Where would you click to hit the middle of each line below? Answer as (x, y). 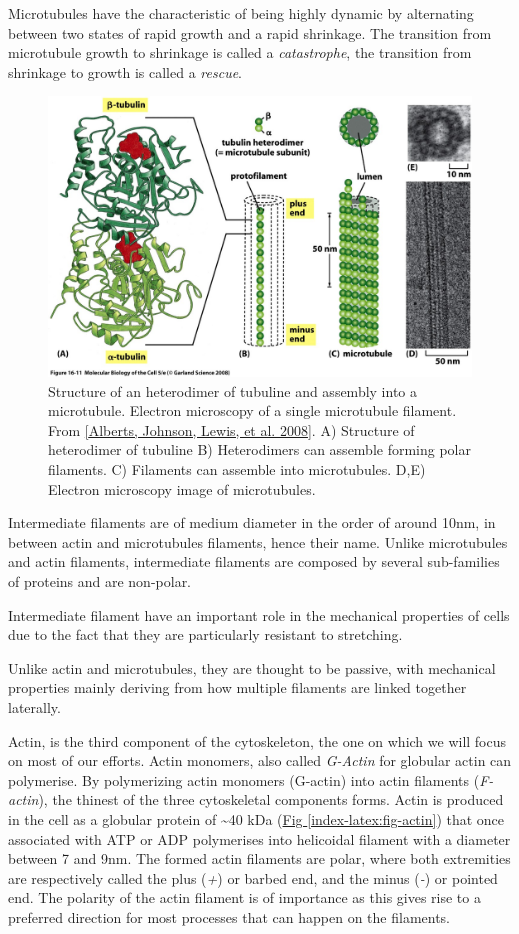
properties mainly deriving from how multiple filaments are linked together (237, 687)
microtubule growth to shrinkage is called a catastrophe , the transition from (240, 52)
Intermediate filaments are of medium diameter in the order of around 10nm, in (252, 522)
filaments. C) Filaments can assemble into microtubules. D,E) (237, 469)
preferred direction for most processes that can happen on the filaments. (229, 916)
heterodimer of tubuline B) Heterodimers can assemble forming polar (259, 449)
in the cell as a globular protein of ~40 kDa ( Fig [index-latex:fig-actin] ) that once (256, 818)
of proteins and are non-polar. (100, 581)
